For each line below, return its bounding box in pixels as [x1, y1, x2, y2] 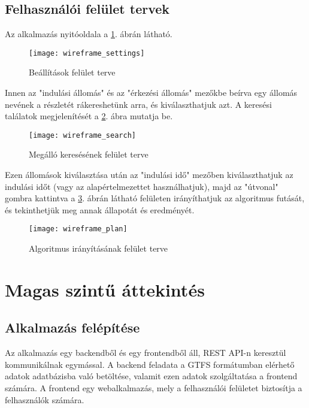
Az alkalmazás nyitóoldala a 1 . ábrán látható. [5, 28, 172, 40]
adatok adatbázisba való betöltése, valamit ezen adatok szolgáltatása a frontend [5, 370, 298, 382]
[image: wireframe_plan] [29, 225, 128, 234]
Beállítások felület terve [29, 66, 116, 78]
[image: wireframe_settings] [29, 49, 145, 58]
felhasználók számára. [5, 393, 84, 406]
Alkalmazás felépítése [5, 318, 140, 337]
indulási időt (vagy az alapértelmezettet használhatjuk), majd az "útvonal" [5, 180, 278, 192]
